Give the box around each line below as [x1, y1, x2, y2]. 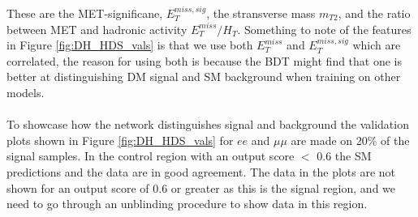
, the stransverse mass [206, 5, 316, 21]
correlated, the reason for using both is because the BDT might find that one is [6, 52, 403, 69]
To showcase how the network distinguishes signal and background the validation [6, 116, 409, 133]
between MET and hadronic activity [6, 20, 187, 37]
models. [6, 83, 45, 100]
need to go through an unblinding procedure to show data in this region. [6, 195, 368, 212]
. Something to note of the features [237, 20, 412, 37]
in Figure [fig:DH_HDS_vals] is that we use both [6, 36, 253, 53]
